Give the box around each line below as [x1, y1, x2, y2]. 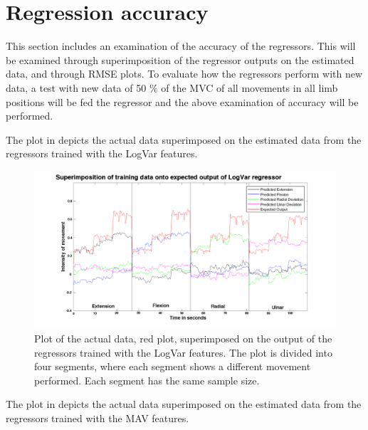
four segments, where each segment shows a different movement [34, 359, 311, 374]
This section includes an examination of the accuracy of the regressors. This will [6, 38, 356, 53]
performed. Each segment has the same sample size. [34, 372, 260, 387]
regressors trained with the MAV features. [6, 410, 189, 425]
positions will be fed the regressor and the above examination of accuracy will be [6, 94, 359, 109]
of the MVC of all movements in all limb [161, 80, 338, 95]
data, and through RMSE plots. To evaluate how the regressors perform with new [6, 66, 363, 81]
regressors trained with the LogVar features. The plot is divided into [34, 345, 332, 360]
